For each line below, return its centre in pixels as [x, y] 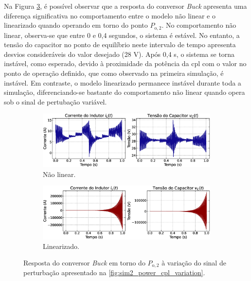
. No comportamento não [199, 25]
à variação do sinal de [194, 262]
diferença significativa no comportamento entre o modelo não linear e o [110, 15]
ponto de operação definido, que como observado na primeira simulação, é [114, 73]
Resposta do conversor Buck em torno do [84, 262]
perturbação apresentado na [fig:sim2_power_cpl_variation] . [114, 272]
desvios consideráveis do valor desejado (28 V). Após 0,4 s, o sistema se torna [119, 54]
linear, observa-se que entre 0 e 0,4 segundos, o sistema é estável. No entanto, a [122, 35]
